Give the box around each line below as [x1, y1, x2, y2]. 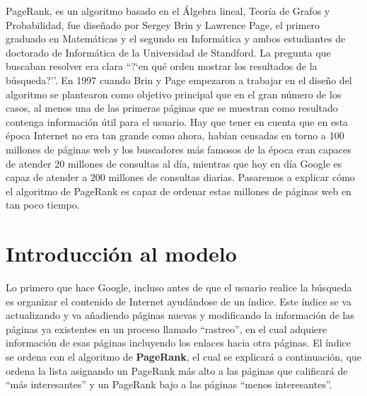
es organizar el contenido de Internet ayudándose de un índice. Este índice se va [6, 293, 352, 308]
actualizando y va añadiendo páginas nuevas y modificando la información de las [6, 308, 355, 322]
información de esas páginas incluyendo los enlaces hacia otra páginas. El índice [6, 335, 351, 350]
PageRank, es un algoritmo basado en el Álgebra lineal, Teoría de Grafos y [6, 4, 330, 18]
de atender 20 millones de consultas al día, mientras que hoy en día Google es [6, 156, 342, 170]
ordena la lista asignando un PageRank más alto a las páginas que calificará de [6, 363, 348, 378]
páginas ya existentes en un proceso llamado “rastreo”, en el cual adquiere [6, 321, 327, 336]
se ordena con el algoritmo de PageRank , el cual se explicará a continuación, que [6, 349, 362, 363]
